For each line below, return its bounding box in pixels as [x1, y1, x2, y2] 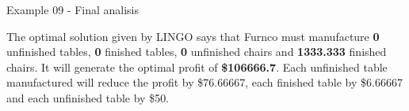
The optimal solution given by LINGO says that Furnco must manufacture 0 [6, 28, 380, 44]
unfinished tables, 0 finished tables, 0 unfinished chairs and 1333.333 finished [6, 43, 387, 60]
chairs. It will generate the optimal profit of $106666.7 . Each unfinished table [6, 58, 388, 75]
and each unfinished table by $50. [6, 89, 170, 105]
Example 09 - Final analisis [6, 2, 139, 17]
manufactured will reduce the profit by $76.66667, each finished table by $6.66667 [6, 74, 403, 91]
